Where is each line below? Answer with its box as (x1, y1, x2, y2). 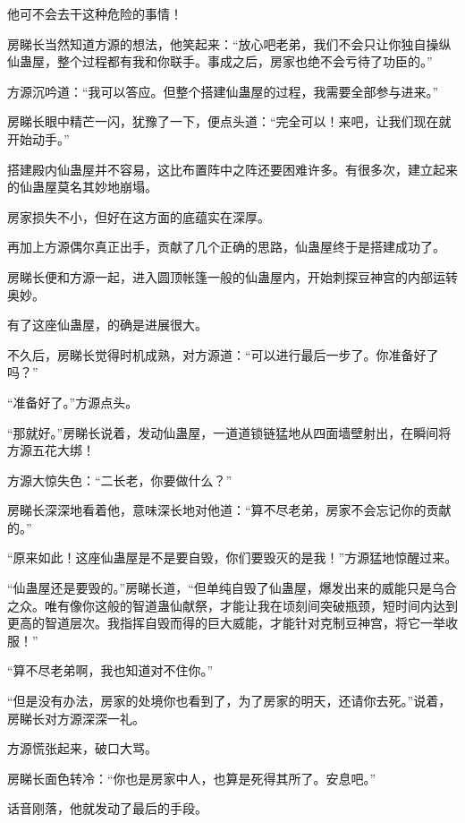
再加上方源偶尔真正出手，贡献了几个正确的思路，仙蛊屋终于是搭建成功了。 (7, 237, 445, 256)
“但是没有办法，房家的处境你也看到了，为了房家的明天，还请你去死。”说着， (7, 691, 452, 710)
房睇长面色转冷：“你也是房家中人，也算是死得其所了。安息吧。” (7, 768, 376, 787)
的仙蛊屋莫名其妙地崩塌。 (7, 177, 157, 196)
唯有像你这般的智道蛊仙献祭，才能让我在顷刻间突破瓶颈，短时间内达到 (44, 596, 458, 614)
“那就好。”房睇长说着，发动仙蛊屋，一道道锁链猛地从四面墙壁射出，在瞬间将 (7, 423, 452, 442)
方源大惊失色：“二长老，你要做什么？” (7, 470, 232, 489)
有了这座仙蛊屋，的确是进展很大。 (7, 315, 207, 334)
